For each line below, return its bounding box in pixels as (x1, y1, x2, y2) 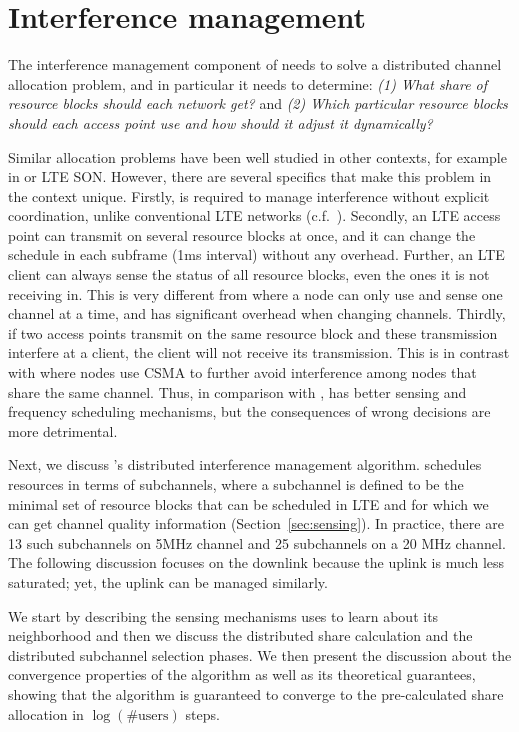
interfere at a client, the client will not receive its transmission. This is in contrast (8, 342, 510, 363)
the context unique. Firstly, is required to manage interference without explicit (8, 185, 490, 206)
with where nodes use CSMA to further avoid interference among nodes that (8, 362, 477, 383)
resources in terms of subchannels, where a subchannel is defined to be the (8, 474, 464, 494)
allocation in (8, 703, 84, 724)
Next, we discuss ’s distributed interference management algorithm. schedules (8, 454, 482, 475)
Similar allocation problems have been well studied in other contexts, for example (8, 146, 507, 167)
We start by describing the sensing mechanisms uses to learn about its (8, 605, 439, 626)
